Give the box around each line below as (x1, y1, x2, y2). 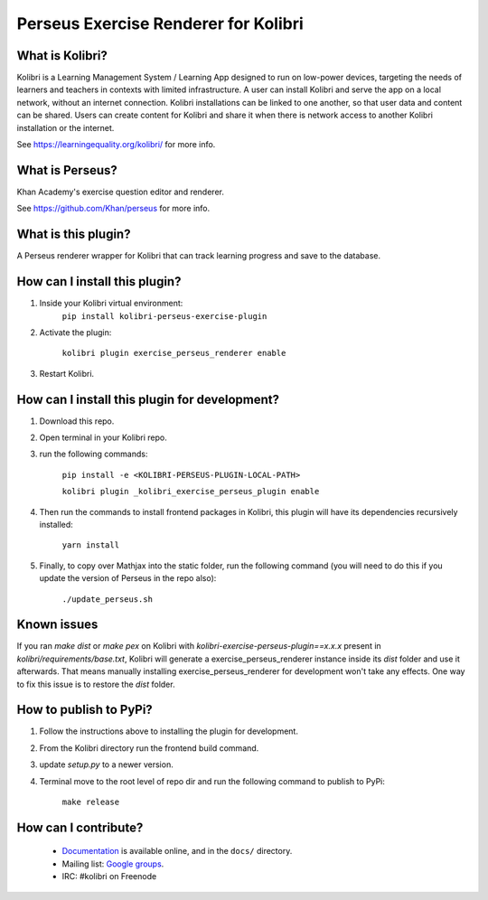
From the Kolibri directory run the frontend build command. (39, 742, 259, 754)
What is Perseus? (16, 163, 117, 178)
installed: (39, 519, 74, 530)
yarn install (61, 540, 120, 550)
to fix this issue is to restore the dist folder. (16, 679, 175, 689)
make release (61, 797, 120, 808)
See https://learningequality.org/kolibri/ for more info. (16, 139, 216, 150)
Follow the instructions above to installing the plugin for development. (39, 726, 298, 736)
